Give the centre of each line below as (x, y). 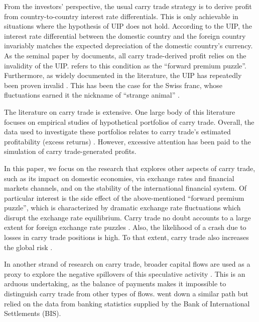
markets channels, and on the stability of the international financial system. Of (125, 188)
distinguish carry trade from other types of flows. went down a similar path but (126, 294)
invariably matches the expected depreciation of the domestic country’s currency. (128, 46)
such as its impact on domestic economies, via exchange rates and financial (119, 178)
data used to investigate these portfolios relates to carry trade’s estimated (117, 132)
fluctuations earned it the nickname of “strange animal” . (92, 95)
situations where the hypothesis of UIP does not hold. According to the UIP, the (128, 26)
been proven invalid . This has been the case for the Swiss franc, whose (113, 85)
